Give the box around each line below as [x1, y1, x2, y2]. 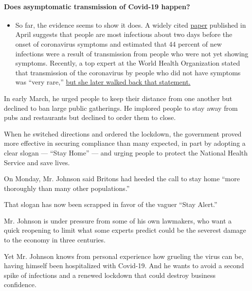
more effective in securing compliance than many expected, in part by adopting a [4, 138, 246, 148]
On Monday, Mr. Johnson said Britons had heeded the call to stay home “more [4, 173, 240, 184]
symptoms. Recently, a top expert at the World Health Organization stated [15, 58, 240, 68]
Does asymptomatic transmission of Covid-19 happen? [4, 1, 190, 11]
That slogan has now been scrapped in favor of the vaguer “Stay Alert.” [4, 199, 217, 209]
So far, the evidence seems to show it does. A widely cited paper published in [15, 19, 246, 30]
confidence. [4, 279, 36, 290]
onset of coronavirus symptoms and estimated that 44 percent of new [15, 38, 222, 49]
